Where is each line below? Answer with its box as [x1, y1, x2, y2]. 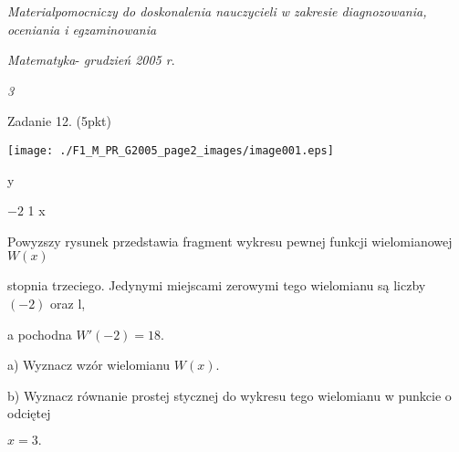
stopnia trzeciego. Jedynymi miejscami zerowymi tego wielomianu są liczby [7, 276, 426, 295]
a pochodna [7, 324, 72, 343]
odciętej [7, 404, 51, 423]
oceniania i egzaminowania [7, 19, 157, 38]
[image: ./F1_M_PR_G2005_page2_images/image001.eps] [7, 143, 334, 157]
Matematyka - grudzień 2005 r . [7, 50, 175, 69]
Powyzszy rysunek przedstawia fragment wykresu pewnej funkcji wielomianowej [7, 231, 453, 250]
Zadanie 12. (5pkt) [7, 111, 111, 131]
